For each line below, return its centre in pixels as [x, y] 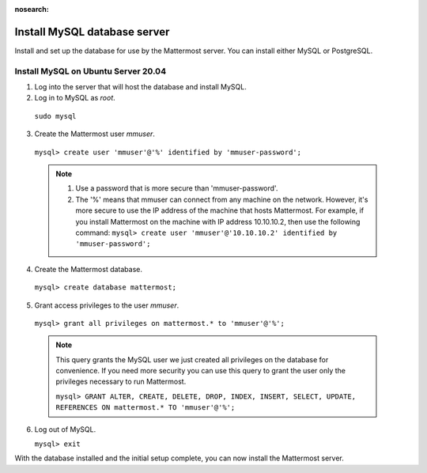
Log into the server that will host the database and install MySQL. [140, 87]
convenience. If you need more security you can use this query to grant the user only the [201, 371]
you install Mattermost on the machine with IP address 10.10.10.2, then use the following [218, 221]
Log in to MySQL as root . [75, 98]
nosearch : [32, 9]
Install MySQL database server [92, 32]
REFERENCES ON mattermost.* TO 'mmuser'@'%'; [145, 408]
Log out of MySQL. [65, 429]
